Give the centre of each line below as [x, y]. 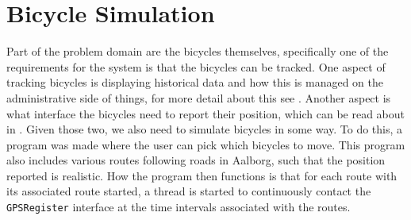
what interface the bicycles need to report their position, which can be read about [206, 113]
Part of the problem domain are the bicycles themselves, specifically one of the [198, 51]
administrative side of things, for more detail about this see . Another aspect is [199, 97]
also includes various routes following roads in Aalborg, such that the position [196, 160]
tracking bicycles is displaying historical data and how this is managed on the [195, 82]
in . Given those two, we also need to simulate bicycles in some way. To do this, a [205, 129]
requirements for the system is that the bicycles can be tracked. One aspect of [196, 66]
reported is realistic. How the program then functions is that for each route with [202, 175]
